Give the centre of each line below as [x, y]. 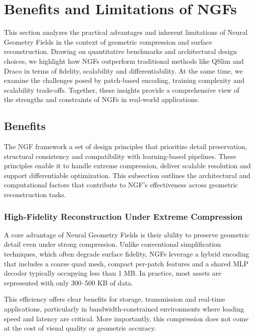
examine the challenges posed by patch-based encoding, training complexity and [124, 80]
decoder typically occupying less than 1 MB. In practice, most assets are [113, 273]
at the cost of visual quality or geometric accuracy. [80, 328]
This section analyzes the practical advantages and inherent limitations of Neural [126, 32]
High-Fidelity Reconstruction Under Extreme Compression [123, 216]
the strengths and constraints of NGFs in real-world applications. [102, 99]
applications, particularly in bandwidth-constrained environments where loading [124, 309]
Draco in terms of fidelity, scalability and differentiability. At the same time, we [124, 70]
